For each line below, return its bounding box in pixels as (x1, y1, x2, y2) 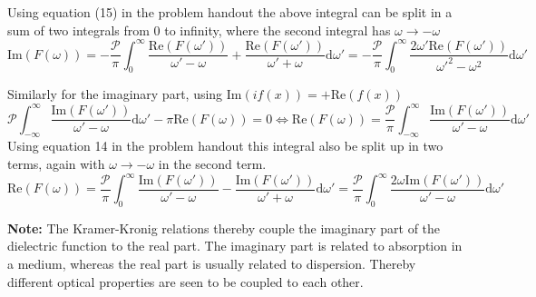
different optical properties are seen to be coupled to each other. (7, 272, 364, 291)
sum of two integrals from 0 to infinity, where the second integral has (7, 20, 391, 39)
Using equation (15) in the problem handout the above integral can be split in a (7, 3, 453, 21)
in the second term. (158, 153, 267, 173)
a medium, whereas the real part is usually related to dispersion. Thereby (7, 254, 416, 273)
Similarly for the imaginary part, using (7, 84, 223, 104)
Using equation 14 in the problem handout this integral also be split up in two (7, 136, 443, 155)
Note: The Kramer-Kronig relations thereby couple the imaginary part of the (7, 218, 441, 237)
